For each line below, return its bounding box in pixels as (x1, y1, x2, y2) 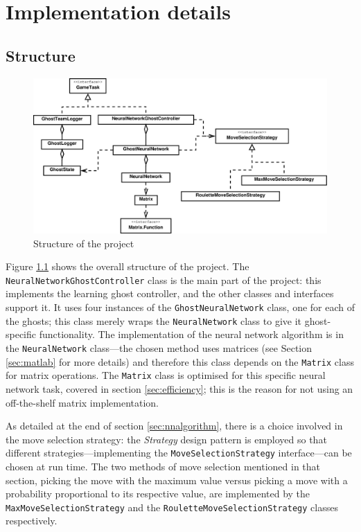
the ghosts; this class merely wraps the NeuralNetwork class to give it (6, 313, 301, 328)
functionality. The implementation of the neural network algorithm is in (39, 327, 344, 342)
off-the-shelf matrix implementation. (6, 395, 159, 409)
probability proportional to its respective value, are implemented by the (6, 486, 310, 501)
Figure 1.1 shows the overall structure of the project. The (6, 259, 249, 274)
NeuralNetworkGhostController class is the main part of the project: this (6, 272, 322, 287)
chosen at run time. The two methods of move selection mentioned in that (6, 459, 321, 473)
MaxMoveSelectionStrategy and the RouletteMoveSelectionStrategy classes (6, 499, 338, 514)
